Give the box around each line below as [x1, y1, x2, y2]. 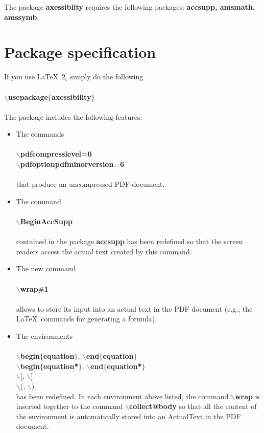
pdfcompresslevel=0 [20, 148, 92, 159]
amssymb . [4, 11, 39, 22]
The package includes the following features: [4, 111, 142, 122]
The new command [16, 263, 76, 274]
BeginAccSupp [20, 216, 73, 227]
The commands [16, 128, 64, 139]
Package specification [4, 41, 156, 62]
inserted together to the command [16, 401, 123, 412]
